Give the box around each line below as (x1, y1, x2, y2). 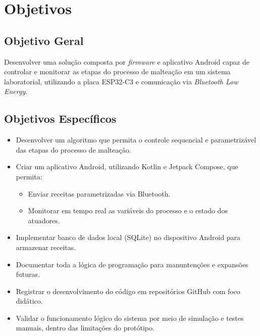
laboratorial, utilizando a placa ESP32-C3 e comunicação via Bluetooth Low (4, 76, 238, 86)
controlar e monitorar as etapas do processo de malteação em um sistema (4, 66, 231, 77)
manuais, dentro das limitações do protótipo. (16, 322, 154, 333)
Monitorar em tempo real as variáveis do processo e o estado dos (28, 205, 228, 216)
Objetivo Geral (4, 32, 84, 48)
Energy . (4, 86, 28, 97)
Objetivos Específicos (4, 111, 117, 126)
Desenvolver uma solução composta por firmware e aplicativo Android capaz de (4, 56, 249, 67)
